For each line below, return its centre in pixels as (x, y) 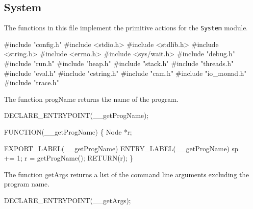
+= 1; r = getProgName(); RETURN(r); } (69, 158)
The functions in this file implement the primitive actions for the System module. (126, 28)
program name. (27, 184)
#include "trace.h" (32, 82)
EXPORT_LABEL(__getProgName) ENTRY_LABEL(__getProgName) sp (121, 148)
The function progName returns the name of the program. (91, 99)
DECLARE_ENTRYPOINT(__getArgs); (67, 200)
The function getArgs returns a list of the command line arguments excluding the (126, 174)
